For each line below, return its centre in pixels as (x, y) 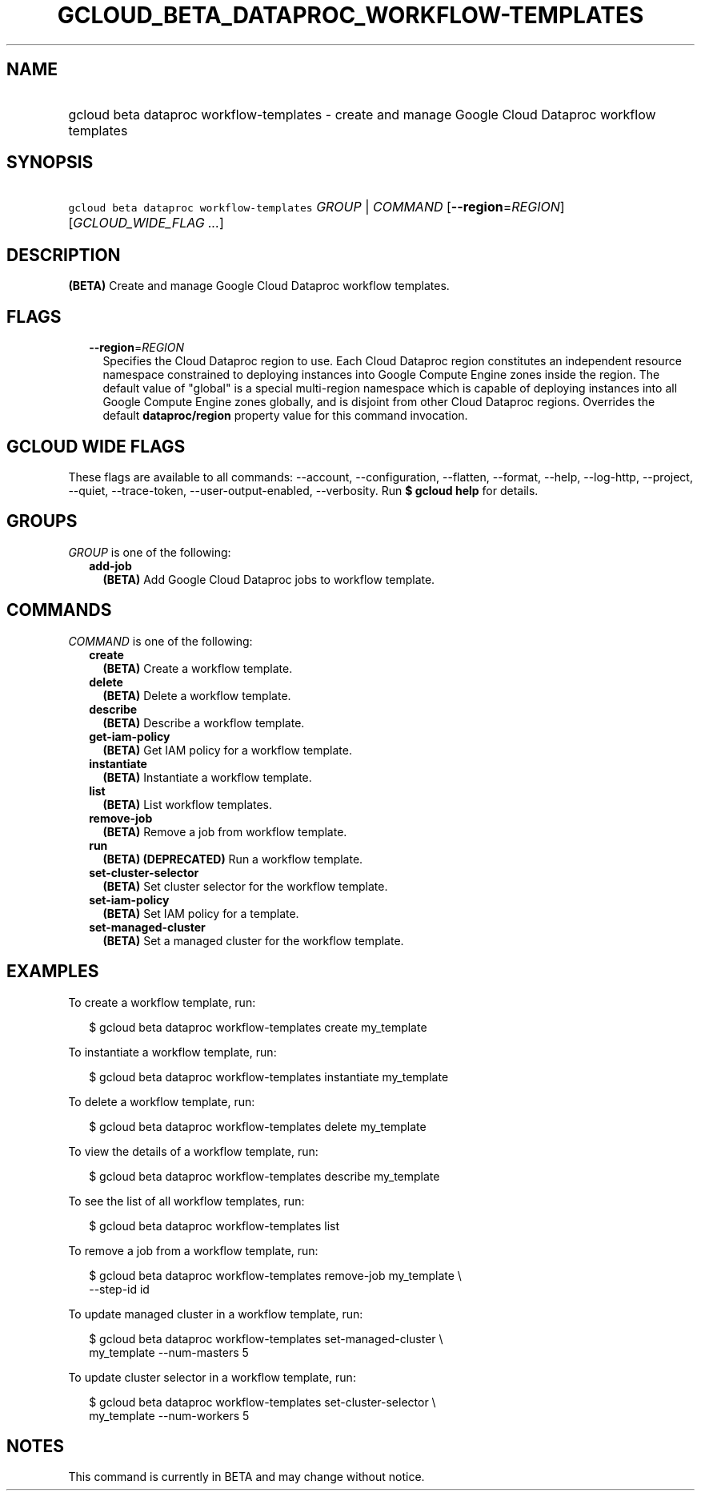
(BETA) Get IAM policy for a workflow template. (227, 750)
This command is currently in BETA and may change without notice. (246, 1477)
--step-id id (119, 1289)
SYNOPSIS (50, 163)
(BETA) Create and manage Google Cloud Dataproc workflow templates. (259, 286)
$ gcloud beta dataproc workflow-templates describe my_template (264, 1176)
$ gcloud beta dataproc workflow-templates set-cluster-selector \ (262, 1402)
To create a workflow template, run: (162, 1002)
